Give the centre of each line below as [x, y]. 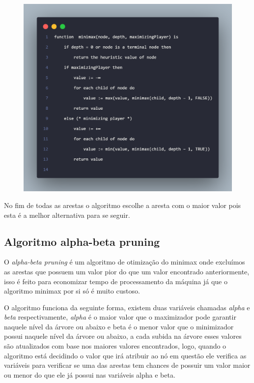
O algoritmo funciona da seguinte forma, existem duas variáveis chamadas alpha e [127, 307]
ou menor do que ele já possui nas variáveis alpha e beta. [90, 374]
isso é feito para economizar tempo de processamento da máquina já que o [116, 281]
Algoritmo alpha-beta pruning [82, 241]
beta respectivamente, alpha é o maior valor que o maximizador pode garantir [120, 317]
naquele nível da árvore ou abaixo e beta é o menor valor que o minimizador [119, 326]
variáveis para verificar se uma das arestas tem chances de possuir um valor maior [127, 365]
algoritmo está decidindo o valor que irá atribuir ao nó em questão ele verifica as [125, 355]
